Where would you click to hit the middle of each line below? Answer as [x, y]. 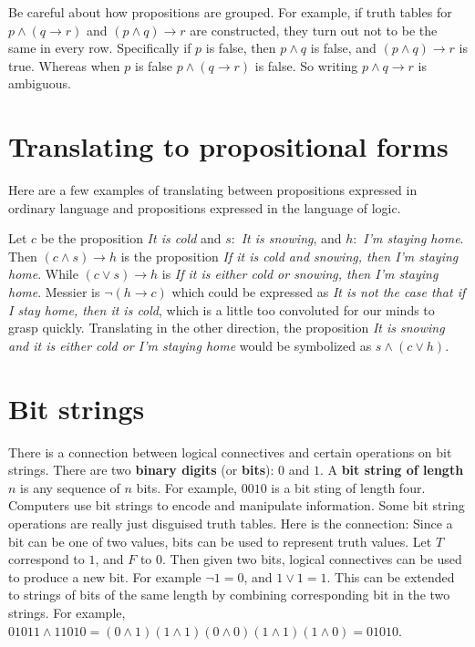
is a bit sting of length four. [348, 487]
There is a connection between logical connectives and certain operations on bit [230, 452]
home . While [43, 274]
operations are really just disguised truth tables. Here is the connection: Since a [231, 523]
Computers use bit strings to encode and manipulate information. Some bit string [237, 505]
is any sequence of [70, 487]
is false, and [343, 48]
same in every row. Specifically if [100, 48]
